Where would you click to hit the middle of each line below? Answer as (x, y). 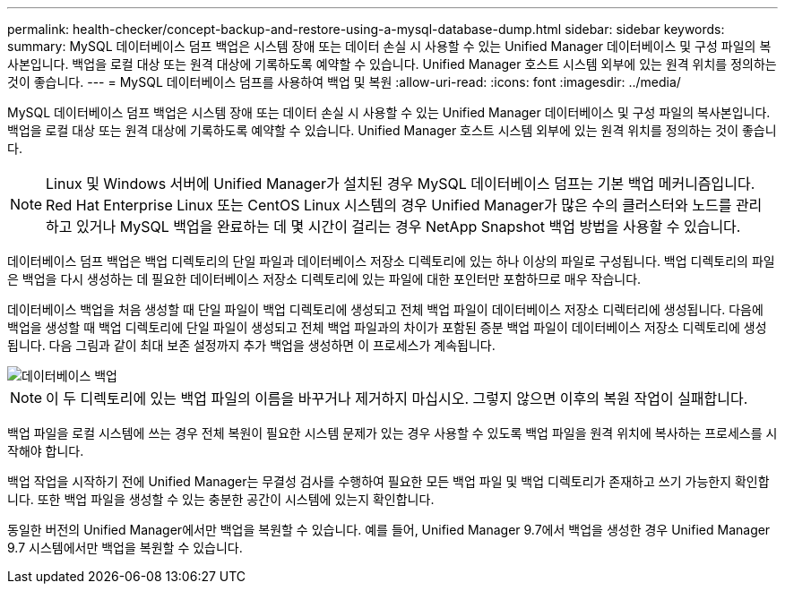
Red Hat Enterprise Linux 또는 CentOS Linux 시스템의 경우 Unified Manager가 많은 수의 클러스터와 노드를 (389, 205)
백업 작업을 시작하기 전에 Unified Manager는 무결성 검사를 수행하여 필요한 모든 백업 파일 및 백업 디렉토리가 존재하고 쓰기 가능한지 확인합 (388, 481)
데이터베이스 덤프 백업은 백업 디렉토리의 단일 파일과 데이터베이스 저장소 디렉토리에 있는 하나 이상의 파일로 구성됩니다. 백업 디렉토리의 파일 (391, 261)
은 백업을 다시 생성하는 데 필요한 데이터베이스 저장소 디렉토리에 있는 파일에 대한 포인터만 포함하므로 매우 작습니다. (324, 279)
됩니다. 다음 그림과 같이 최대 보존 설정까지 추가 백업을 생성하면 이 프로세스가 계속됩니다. (251, 345)
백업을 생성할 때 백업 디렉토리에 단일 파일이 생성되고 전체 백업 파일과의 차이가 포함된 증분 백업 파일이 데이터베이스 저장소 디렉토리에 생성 (387, 327)
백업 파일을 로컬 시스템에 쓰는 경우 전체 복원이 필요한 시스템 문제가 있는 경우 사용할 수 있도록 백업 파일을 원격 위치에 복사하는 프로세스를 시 (392, 433)
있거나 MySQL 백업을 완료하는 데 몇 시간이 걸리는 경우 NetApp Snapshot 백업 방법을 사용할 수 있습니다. (409, 227)
